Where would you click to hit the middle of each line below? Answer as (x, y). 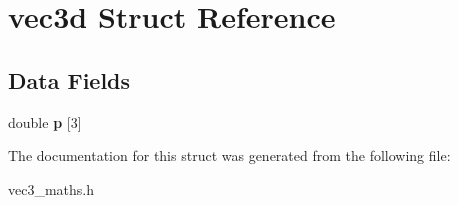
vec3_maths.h (51, 188)
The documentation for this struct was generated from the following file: (229, 155)
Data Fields (69, 79)
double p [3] (45, 121)
